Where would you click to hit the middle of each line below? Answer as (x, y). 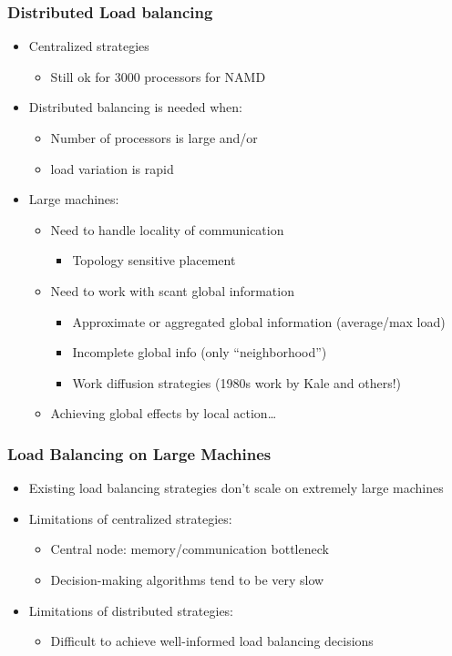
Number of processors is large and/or (154, 138)
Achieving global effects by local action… (164, 413)
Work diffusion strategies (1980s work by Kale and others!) (237, 382)
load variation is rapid (112, 168)
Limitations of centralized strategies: (130, 518)
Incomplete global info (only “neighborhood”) (200, 352)
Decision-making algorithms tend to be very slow (187, 579)
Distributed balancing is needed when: (135, 107)
